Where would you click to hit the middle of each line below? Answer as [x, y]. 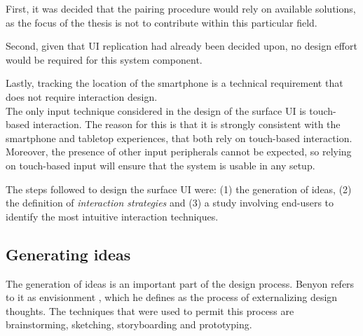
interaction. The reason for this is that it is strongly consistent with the [186, 124]
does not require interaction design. [82, 96]
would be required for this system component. [104, 59]
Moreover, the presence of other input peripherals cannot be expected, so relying [179, 152]
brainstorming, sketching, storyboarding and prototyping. [129, 324]
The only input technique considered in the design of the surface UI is [156, 110]
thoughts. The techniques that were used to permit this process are [150, 310]
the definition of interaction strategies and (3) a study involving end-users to [170, 203]
